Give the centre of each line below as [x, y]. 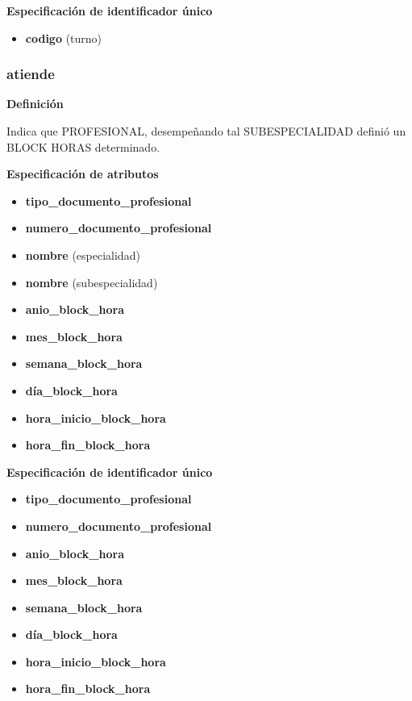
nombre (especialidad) [83, 255]
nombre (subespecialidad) [92, 282]
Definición [35, 104]
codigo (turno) [64, 38]
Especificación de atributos [83, 174]
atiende [31, 74]
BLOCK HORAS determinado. [83, 146]
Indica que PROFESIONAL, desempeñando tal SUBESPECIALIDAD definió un [206, 131]
